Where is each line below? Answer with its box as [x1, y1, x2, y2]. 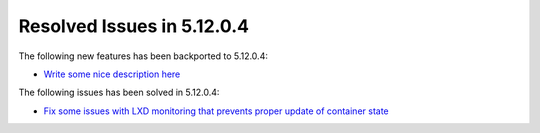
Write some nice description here [43, 68, 181, 80]
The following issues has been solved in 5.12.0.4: [18, 86, 220, 99]
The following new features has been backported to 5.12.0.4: [18, 50, 269, 62]
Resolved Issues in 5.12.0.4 [18, 15, 250, 37]
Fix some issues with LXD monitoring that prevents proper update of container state [43, 105, 389, 117]
